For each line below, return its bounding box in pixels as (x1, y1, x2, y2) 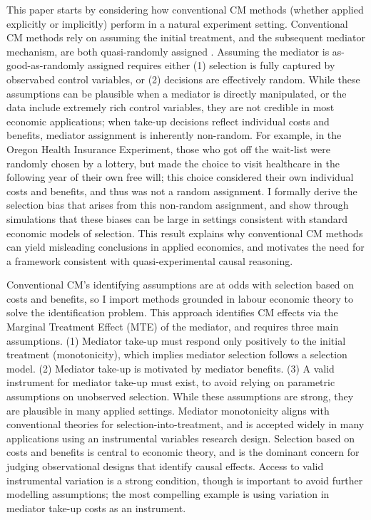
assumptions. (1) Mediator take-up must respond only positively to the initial (6, 333, 346, 348)
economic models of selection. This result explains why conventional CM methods (6, 225, 363, 240)
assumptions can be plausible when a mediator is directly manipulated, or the (6, 85, 347, 100)
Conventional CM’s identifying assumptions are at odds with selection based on (6, 277, 355, 292)
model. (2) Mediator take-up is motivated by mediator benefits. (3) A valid (6, 360, 335, 375)
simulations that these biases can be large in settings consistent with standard (6, 211, 347, 226)
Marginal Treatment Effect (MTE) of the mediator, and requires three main (6, 319, 339, 334)
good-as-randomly (6, 58, 85, 73)
